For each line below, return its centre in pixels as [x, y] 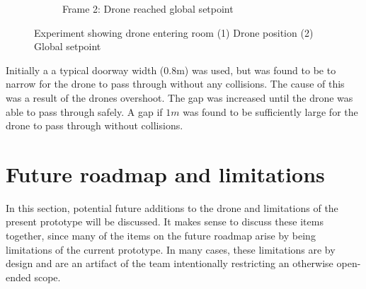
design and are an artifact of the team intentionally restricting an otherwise [170, 263]
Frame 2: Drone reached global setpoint [148, 8]
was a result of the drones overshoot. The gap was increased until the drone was [179, 97]
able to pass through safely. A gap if [84, 111]
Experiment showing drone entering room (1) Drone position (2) [174, 32]
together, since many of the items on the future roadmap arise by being [161, 236]
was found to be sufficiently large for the [270, 111]
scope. [47, 277]
